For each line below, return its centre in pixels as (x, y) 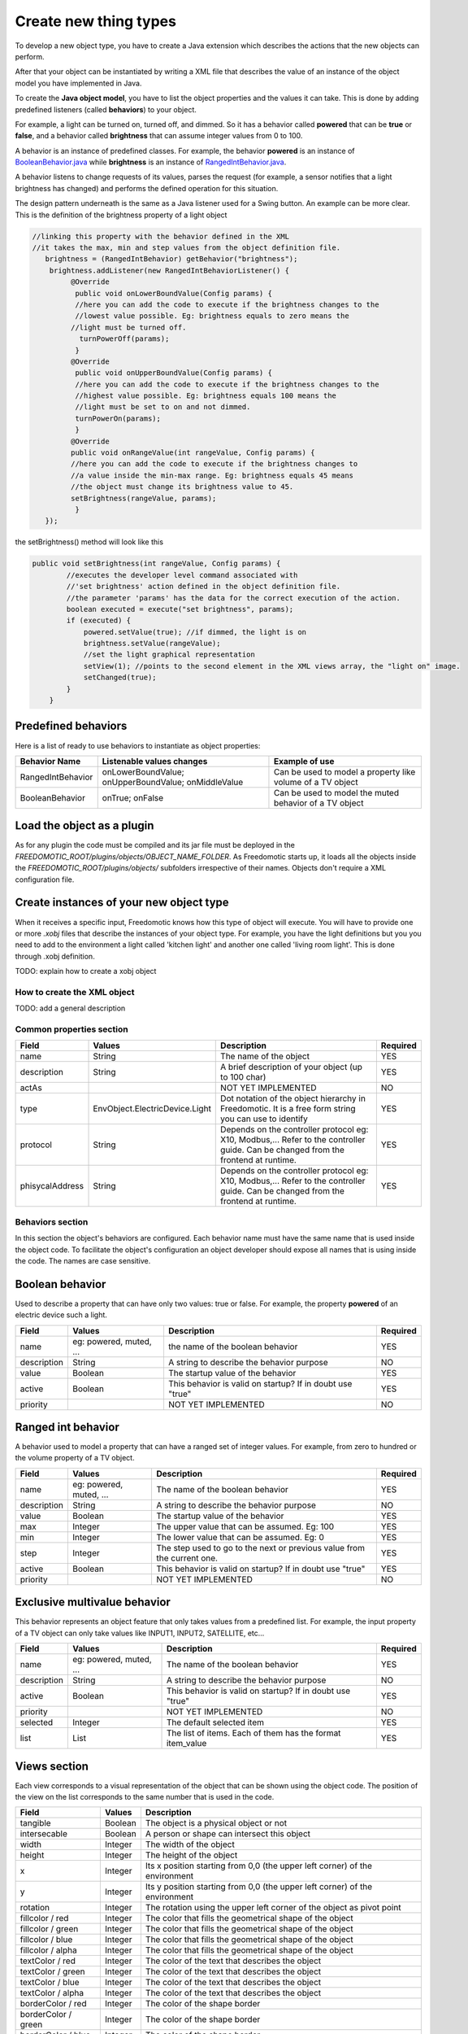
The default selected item (215, 1722)
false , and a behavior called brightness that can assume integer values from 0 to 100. (159, 136)
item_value (186, 1744)
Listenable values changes (155, 761)
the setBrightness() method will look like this (89, 542)
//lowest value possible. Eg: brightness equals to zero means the (212, 316)
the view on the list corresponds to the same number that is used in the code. (145, 1797)
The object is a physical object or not (216, 1823)
